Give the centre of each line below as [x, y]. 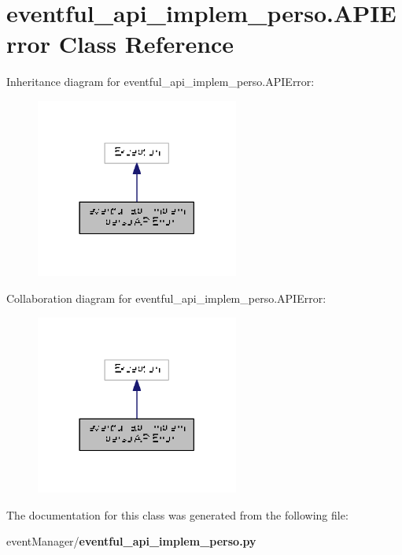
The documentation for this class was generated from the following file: [177, 514]
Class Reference [146, 44]
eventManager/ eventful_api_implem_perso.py [131, 541]
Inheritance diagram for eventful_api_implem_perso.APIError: [160, 82]
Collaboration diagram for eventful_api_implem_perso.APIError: [166, 298]
